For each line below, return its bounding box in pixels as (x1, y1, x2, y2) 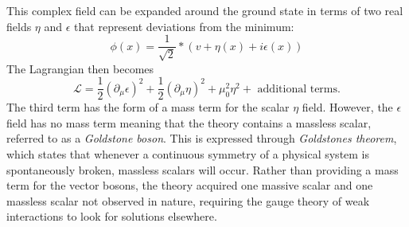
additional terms (257, 83, 338, 95)
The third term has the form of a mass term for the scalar (6, 99, 290, 115)
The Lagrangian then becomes (6, 60, 154, 76)
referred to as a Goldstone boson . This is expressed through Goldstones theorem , (6, 130, 397, 147)
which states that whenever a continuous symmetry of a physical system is (6, 146, 370, 162)
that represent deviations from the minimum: (74, 18, 294, 34)
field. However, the (302, 99, 393, 115)
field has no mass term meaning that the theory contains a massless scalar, (6, 114, 372, 131)
